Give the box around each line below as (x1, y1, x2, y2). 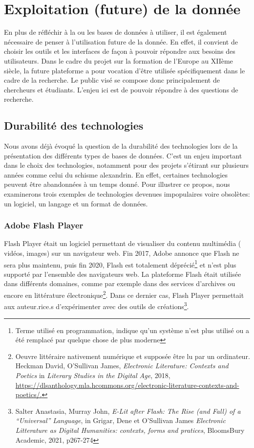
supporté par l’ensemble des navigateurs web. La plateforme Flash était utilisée (4, 269, 241, 279)
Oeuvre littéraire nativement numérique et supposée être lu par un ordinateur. (15, 351, 250, 361)
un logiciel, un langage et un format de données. (4, 198, 148, 208)
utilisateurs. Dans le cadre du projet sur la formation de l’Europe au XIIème (4, 55, 233, 66)
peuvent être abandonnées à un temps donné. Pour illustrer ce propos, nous (4, 179, 230, 189)
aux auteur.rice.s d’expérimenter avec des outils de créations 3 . (4, 300, 189, 311)
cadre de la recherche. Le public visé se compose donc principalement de (4, 75, 220, 85)
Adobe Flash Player (4, 219, 84, 231)
